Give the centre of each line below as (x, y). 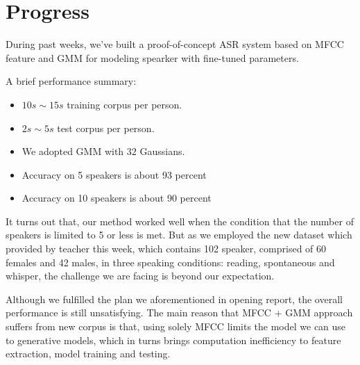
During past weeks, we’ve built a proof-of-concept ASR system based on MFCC (175, 44)
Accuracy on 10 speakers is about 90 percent (117, 198)
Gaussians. (162, 151)
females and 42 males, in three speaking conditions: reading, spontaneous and (170, 262)
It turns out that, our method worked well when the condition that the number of (180, 221)
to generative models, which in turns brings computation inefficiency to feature (173, 340)
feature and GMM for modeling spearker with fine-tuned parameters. (152, 57)
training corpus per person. (125, 104)
